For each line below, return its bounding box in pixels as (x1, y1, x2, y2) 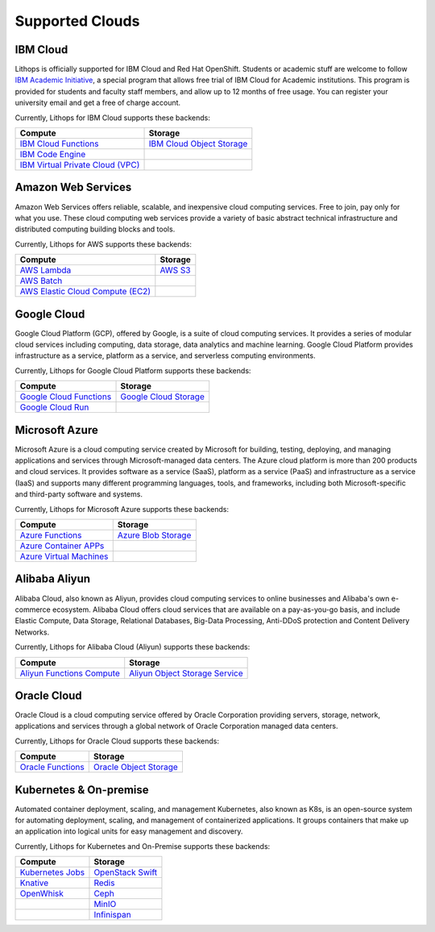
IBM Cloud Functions (19, 138, 99, 149)
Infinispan (93, 909, 132, 921)
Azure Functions (19, 530, 82, 541)
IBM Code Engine (19, 149, 86, 160)
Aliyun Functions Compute (19, 668, 120, 679)
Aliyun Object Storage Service (129, 668, 243, 679)
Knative (19, 877, 49, 888)
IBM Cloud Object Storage (148, 138, 248, 149)
